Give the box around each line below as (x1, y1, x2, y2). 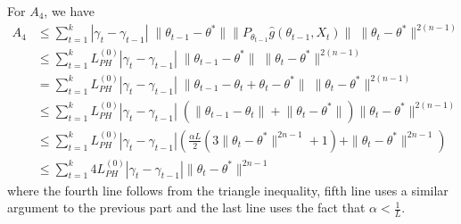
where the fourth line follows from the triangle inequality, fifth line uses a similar (7, 180, 449, 199)
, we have (44, 2, 95, 20)
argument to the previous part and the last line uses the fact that (7, 198, 366, 217)
